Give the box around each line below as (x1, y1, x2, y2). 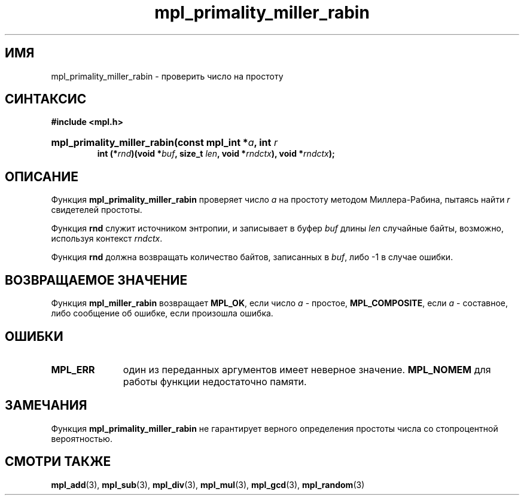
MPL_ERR (51, 363, 95, 376)
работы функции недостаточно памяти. (123, 375, 307, 388)
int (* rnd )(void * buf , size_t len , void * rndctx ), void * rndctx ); (97, 148, 335, 159)
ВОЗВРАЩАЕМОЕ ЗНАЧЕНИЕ (5, 272, 188, 288)
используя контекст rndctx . (51, 233, 163, 244)
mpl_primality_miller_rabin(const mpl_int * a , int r (51, 136, 278, 149)
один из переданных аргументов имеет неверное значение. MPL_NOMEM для (123, 363, 491, 376)
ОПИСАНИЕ (5, 169, 78, 184)
